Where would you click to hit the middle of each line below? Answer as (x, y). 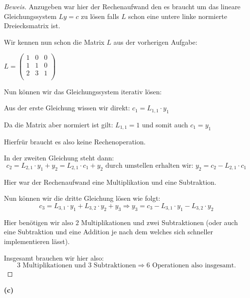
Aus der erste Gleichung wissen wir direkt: (67, 108)
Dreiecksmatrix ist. (32, 26)
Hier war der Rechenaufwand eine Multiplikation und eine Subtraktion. (110, 182)
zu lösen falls (100, 16)
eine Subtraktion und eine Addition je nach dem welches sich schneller (109, 232)
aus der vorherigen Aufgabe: (155, 42)
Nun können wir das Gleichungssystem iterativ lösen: (83, 91)
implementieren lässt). (37, 241)
